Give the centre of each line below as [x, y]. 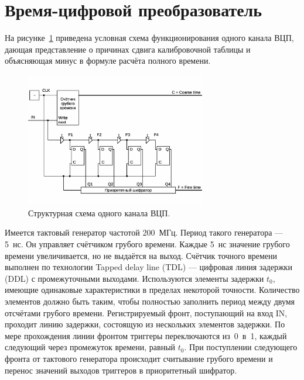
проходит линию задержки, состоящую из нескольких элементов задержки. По [145, 324]
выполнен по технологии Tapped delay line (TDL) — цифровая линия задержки [148, 267]
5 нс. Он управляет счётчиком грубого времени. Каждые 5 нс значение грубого [147, 243]
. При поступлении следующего [241, 347]
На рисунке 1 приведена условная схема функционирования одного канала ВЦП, [149, 38]
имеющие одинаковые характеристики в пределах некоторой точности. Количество [152, 290]
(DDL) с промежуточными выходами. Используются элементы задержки [134, 278]
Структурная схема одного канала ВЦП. [99, 213]
